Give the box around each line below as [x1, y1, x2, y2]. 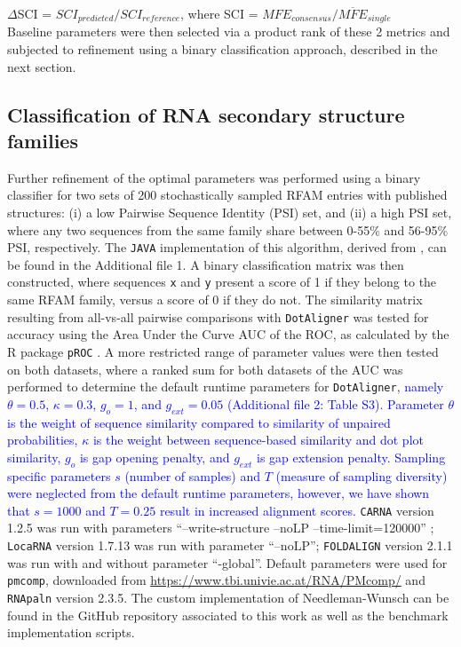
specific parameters [7, 466, 111, 485]
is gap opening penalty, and [79, 447, 230, 466]
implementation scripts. [7, 623, 135, 642]
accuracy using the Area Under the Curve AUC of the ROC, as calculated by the [7, 325, 449, 343]
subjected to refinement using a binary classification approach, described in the [7, 40, 438, 59]
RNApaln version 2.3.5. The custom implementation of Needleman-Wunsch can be [7, 588, 449, 606]
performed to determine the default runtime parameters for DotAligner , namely [7, 377, 444, 396]
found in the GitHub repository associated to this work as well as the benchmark [7, 605, 449, 624]
